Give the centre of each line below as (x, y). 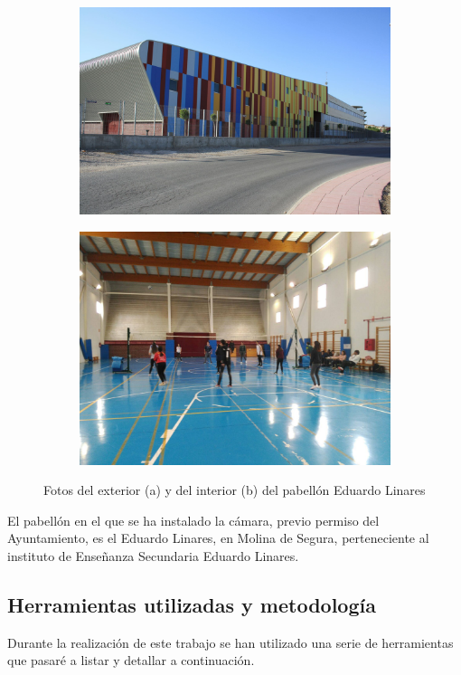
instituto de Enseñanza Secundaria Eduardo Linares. (153, 556)
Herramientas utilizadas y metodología (192, 605)
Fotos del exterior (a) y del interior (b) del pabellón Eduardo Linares (235, 490)
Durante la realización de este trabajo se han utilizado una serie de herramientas (230, 642)
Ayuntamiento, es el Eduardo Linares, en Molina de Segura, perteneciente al (218, 538)
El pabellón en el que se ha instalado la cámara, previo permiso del (193, 520)
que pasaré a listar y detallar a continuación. (131, 660)
